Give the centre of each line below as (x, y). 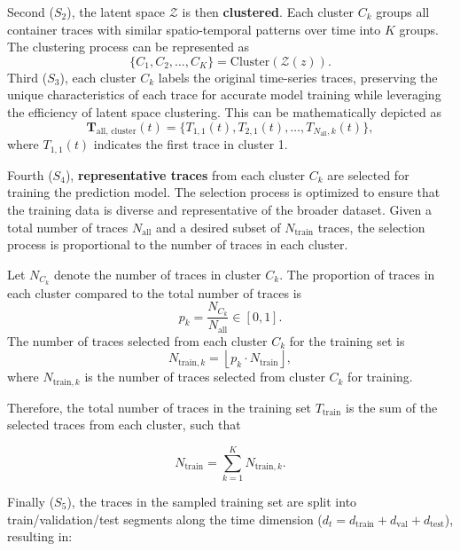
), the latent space (116, 12)
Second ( (31, 12)
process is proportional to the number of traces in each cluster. (178, 244)
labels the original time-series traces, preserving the (298, 77)
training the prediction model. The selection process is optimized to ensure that (224, 192)
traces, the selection (371, 227)
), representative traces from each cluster (185, 174)
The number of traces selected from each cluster (137, 340)
